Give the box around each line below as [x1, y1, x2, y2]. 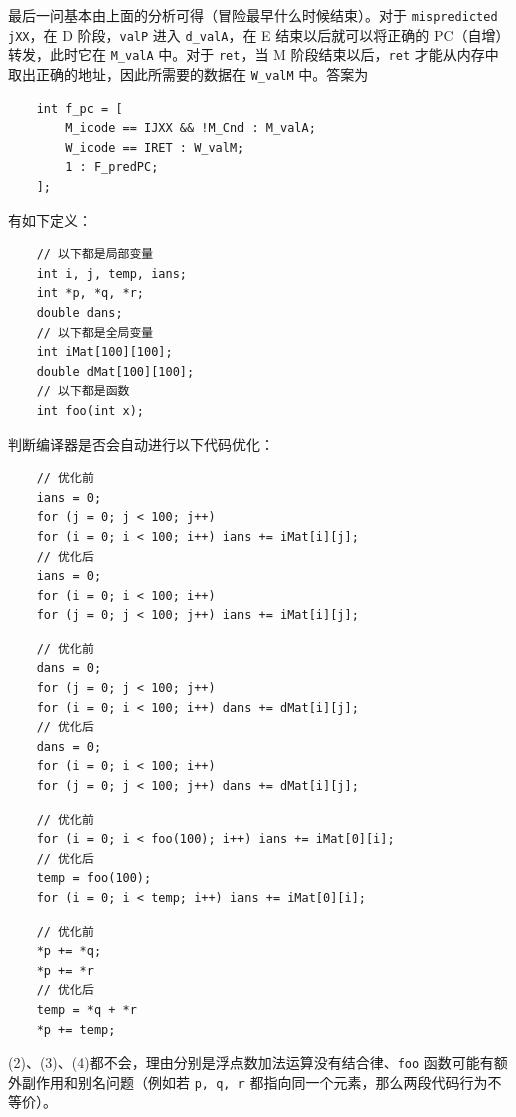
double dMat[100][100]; [36, 364, 195, 379]
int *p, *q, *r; [36, 286, 145, 301]
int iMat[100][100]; [36, 345, 173, 360]
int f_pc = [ [36, 101, 123, 116]
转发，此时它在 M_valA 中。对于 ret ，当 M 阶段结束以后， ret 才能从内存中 [8, 44, 499, 65]
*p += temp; [36, 1022, 116, 1037]
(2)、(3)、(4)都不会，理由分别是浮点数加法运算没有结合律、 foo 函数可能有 [8, 1052, 494, 1073]
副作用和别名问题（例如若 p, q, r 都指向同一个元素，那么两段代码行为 [21, 1071, 488, 1092]
